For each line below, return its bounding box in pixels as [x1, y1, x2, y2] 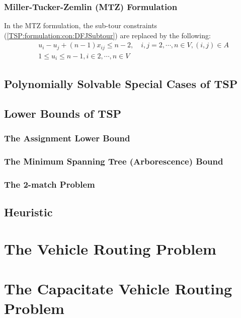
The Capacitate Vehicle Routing [4, 278, 232, 298]
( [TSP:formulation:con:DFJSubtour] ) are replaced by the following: [4, 30, 211, 40]
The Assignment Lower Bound [4, 131, 130, 144]
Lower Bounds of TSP [4, 105, 122, 121]
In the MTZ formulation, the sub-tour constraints [4, 20, 157, 31]
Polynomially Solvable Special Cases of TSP [4, 75, 238, 91]
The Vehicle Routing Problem [4, 238, 216, 259]
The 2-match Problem [4, 178, 95, 190]
